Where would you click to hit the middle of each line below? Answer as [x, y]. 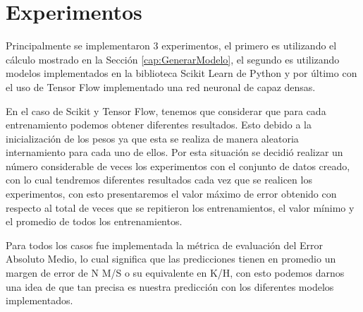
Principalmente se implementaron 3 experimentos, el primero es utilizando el [171, 46]
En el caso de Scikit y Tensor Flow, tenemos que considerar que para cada [166, 110]
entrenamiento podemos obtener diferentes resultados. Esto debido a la [159, 125]
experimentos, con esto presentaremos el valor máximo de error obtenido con [171, 194]
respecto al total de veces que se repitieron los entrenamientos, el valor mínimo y [180, 207]
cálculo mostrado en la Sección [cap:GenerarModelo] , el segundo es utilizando [173, 59]
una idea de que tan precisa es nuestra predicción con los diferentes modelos [170, 286]
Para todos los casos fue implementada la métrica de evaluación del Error [165, 245]
